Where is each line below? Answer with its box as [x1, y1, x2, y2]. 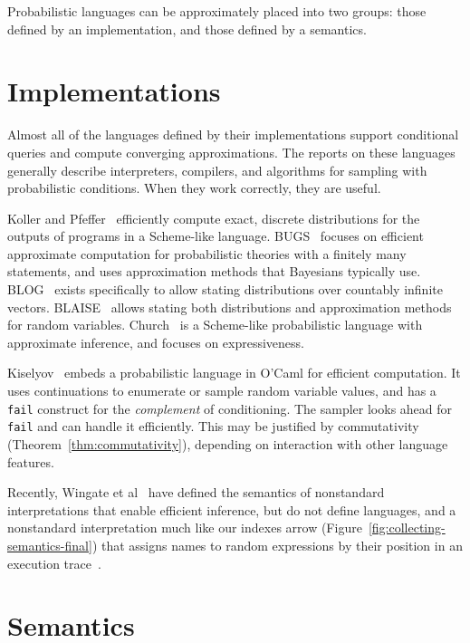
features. [7, 452, 54, 471]
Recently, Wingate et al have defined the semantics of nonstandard [7, 483, 385, 502]
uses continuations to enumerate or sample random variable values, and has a [7, 381, 436, 400]
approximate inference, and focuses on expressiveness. [7, 332, 305, 351]
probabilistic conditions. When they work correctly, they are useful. [7, 178, 381, 197]
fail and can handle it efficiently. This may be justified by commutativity [7, 417, 419, 436]
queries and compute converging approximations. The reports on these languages [7, 142, 456, 161]
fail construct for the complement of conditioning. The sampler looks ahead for [7, 398, 453, 417]
